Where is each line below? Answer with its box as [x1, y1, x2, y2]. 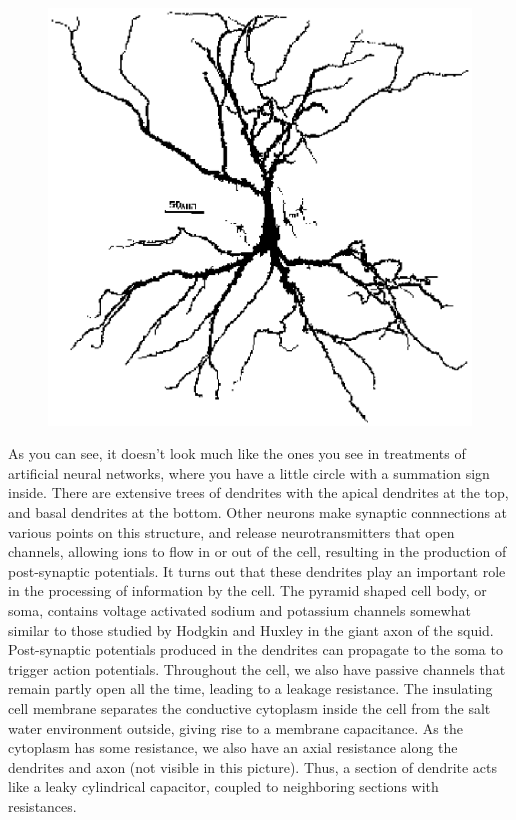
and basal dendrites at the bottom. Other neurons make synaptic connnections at [8, 501, 508, 522]
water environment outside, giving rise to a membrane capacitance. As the [8, 717, 463, 738]
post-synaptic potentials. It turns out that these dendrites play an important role [8, 560, 506, 581]
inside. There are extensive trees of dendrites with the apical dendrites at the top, [8, 482, 509, 503]
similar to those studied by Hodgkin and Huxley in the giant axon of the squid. [8, 619, 494, 640]
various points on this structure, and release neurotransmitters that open [8, 521, 455, 542]
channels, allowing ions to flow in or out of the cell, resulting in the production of [8, 541, 507, 562]
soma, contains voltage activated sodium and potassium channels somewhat [8, 599, 471, 620]
